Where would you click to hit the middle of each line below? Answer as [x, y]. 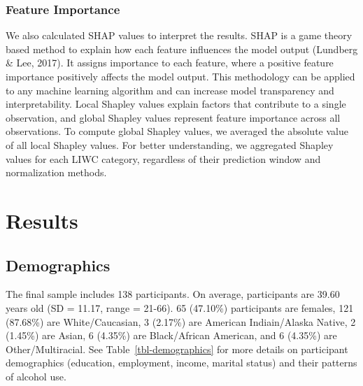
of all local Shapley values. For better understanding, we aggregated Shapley [170, 144]
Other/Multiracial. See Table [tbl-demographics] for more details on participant [177, 349]
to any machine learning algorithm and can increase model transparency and [170, 90]
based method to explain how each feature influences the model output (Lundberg [182, 49]
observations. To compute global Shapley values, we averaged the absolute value [177, 131]
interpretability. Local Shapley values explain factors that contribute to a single [176, 104]
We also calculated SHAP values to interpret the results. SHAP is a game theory [179, 35]
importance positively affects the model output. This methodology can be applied [180, 76]
